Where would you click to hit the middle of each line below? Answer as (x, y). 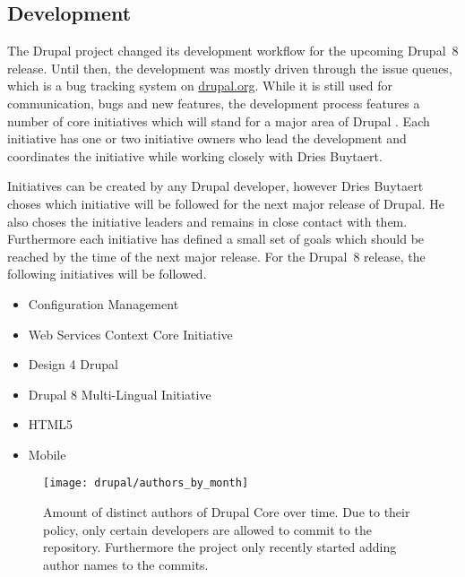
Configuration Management (103, 303)
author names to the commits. (126, 564)
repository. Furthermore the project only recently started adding (220, 547)
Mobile (47, 454)
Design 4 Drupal (73, 364)
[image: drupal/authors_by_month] (146, 483)
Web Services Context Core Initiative (130, 334)
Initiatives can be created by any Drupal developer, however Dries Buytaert (215, 186)
